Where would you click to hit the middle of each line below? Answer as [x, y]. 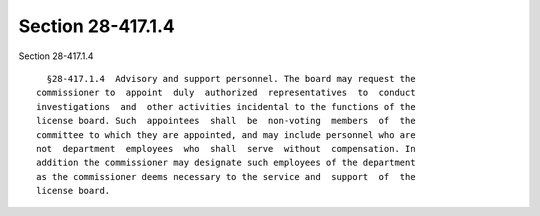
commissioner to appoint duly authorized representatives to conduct [226, 93]
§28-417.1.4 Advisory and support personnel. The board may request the [231, 78]
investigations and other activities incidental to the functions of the [226, 106]
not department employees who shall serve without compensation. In [226, 148]
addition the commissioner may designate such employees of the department [226, 163]
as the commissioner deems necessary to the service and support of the [226, 176]
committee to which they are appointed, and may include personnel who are [226, 134]
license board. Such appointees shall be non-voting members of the [226, 121]
